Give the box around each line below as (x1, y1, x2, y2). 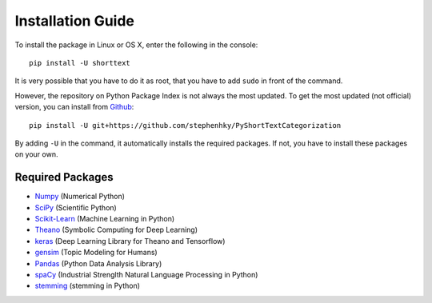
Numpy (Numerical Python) (34, 192, 126, 201)
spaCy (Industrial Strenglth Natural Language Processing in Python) (34, 269, 258, 279)
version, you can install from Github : (14, 102, 134, 112)
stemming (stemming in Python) (34, 281, 140, 291)
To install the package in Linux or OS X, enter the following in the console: (14, 40, 258, 50)
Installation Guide (14, 12, 135, 30)
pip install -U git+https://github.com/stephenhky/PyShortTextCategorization (29, 121, 342, 130)
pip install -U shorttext (29, 58, 131, 67)
